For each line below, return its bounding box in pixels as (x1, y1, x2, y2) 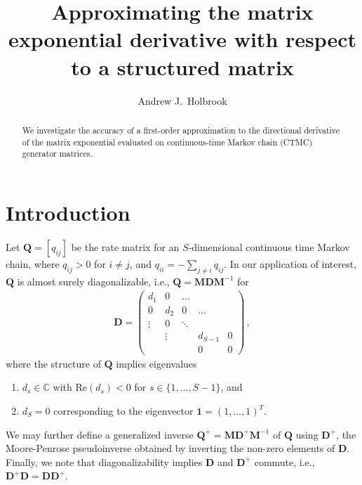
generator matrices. (22, 148, 93, 160)
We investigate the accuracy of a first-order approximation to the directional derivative (22, 124, 340, 136)
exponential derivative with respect (8, 25, 357, 53)
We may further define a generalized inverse (6, 427, 194, 441)
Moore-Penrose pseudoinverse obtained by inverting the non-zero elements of (6, 441, 335, 455)
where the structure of (6, 356, 101, 370)
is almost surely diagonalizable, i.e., (17, 273, 170, 288)
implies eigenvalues (116, 356, 197, 370)
